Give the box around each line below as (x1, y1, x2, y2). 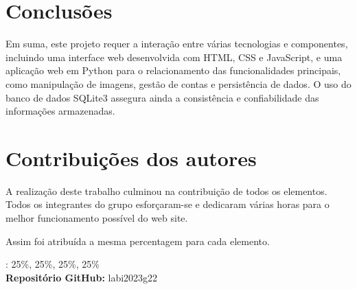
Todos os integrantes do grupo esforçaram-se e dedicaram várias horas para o (5, 197, 330, 211)
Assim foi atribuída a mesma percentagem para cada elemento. (5, 233, 270, 248)
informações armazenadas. (5, 104, 115, 118)
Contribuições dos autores (5, 143, 257, 172)
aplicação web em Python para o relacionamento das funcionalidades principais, (5, 63, 341, 78)
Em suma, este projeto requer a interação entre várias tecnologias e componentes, (5, 36, 348, 51)
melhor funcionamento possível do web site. (5, 211, 188, 224)
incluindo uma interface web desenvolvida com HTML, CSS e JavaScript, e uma (5, 49, 343, 64)
